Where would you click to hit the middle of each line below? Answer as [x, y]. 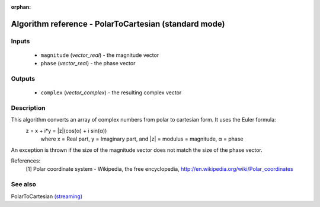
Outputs [23, 79]
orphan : [21, 7]
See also [24, 184]
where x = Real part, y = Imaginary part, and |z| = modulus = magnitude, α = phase [142, 139]
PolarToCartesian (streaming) [47, 196]
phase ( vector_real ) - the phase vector [88, 63]
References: [26, 161]
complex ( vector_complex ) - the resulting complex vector [111, 93]
